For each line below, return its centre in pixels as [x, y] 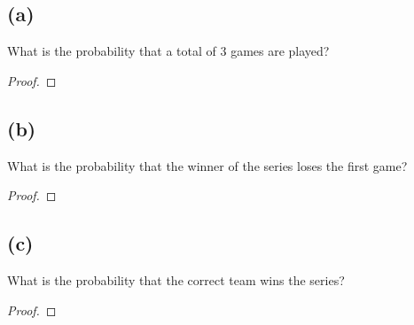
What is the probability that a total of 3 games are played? [168, 51]
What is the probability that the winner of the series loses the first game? [207, 165]
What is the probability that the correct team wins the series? [176, 279]
